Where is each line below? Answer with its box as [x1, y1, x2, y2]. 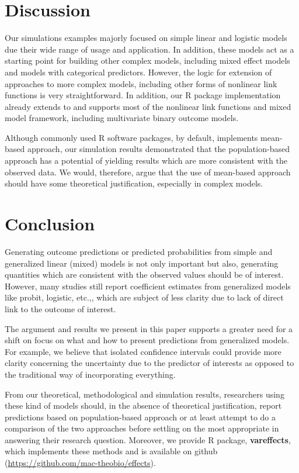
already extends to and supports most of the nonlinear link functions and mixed [5, 100, 291, 112]
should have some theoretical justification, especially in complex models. [5, 177, 263, 189]
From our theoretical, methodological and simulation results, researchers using [5, 388, 284, 400]
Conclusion [5, 212, 95, 236]
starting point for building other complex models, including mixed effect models [5, 54, 290, 67]
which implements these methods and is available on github [5, 445, 218, 457]
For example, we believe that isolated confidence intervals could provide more [5, 345, 281, 357]
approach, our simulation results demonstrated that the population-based [27, 143, 290, 155]
